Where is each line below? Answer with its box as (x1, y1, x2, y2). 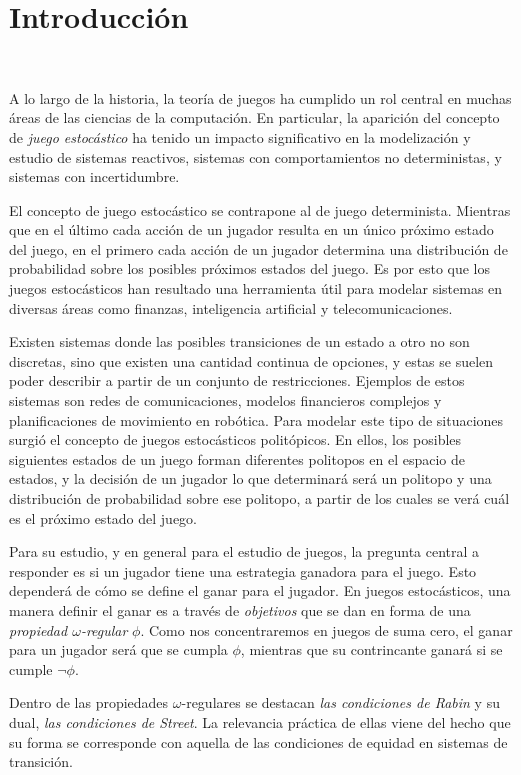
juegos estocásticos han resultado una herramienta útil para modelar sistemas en (9, 278, 503, 299)
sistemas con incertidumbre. (9, 166, 180, 187)
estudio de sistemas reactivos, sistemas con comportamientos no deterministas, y (9, 146, 502, 167)
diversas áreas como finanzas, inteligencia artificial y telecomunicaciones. (9, 297, 453, 318)
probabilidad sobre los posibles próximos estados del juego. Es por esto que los (9, 258, 491, 279)
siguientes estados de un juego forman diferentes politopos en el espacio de (9, 448, 465, 469)
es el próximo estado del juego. (9, 507, 198, 528)
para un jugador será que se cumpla (9, 639, 228, 660)
